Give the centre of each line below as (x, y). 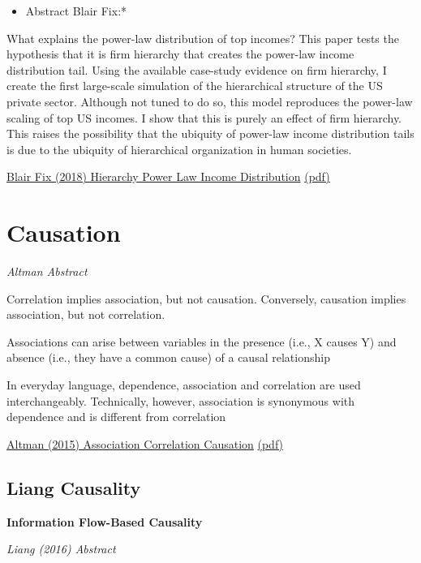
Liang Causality (74, 487)
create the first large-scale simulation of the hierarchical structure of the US (195, 86)
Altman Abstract (47, 271)
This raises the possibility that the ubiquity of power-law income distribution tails (210, 133)
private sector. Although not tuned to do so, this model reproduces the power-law (210, 101)
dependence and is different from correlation (116, 417)
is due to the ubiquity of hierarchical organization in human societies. (179, 149)
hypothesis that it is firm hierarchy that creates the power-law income (180, 54)
